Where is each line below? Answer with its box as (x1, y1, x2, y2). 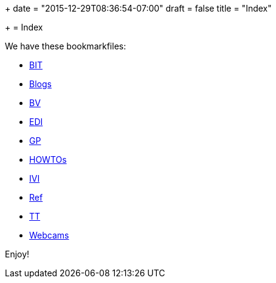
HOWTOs (29, 154, 67, 165)
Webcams (29, 230, 69, 240)
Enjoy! (5, 249, 30, 259)
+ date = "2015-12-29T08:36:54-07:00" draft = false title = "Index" (5, 3, 272, 13)
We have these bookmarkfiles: (5, 41, 126, 51)
